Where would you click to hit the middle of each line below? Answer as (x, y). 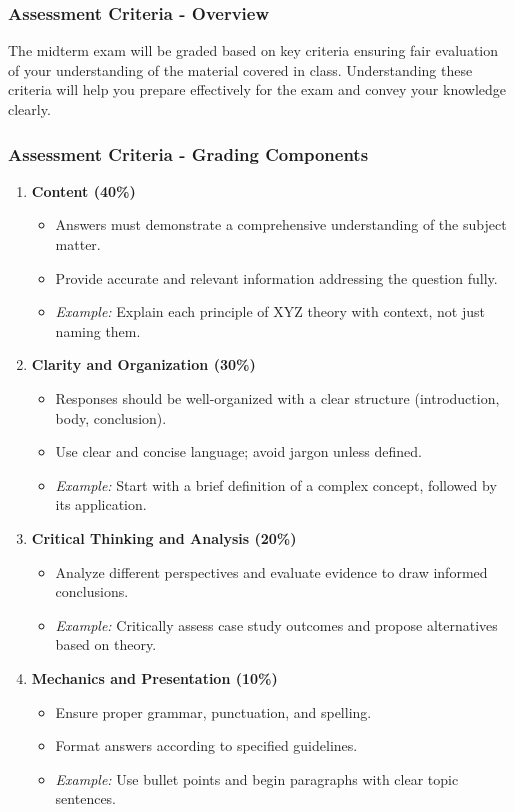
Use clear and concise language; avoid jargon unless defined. (238, 451)
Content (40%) (83, 190)
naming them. (98, 330)
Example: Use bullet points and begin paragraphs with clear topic (257, 778)
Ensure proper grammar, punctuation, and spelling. (213, 711)
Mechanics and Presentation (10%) (154, 677)
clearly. (29, 109)
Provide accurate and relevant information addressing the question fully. (276, 277)
